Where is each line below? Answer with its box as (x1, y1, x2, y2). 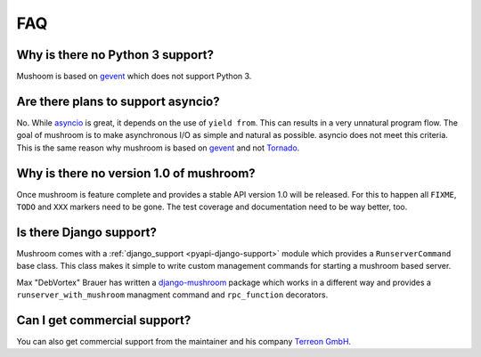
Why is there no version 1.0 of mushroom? (16, 166, 256, 181)
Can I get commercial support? (16, 312, 192, 328)
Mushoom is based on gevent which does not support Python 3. (16, 71, 252, 82)
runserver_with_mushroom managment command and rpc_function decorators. (16, 289, 329, 300)
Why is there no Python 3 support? (16, 47, 214, 62)
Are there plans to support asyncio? (16, 93, 220, 109)
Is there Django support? (16, 224, 158, 239)
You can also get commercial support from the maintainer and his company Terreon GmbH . (16, 337, 352, 347)
